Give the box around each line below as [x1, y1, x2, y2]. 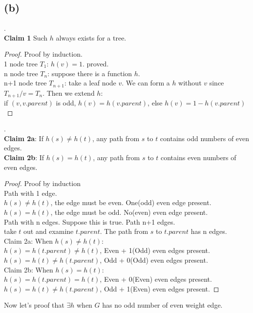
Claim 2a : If [4, 133, 43, 143]
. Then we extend [42, 87, 95, 98]
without [178, 78, 202, 88]
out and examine [23, 226, 74, 236]
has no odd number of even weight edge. [102, 300, 223, 310]
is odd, [56, 98, 76, 108]
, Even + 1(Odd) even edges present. [100, 245, 210, 255]
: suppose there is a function [47, 68, 132, 78]
